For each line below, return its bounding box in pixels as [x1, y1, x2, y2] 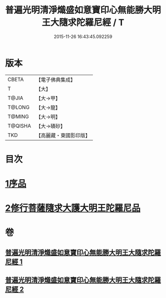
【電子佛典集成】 [36, 76, 76, 83]
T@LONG [7, 103, 30, 110]
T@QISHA [7, 122, 31, 129]
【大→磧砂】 [36, 122, 66, 129]
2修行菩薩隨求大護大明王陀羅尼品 [5, 202, 141, 214]
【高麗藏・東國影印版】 [36, 132, 90, 139]
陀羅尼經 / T [76, 17, 124, 28]
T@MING [7, 113, 29, 120]
